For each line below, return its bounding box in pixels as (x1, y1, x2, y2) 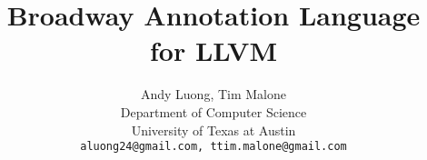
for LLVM (149, 32, 277, 69)
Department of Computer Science (120, 102, 307, 121)
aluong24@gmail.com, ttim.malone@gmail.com (80, 140, 347, 154)
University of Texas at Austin (131, 120, 296, 139)
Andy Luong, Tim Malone (140, 85, 287, 104)
